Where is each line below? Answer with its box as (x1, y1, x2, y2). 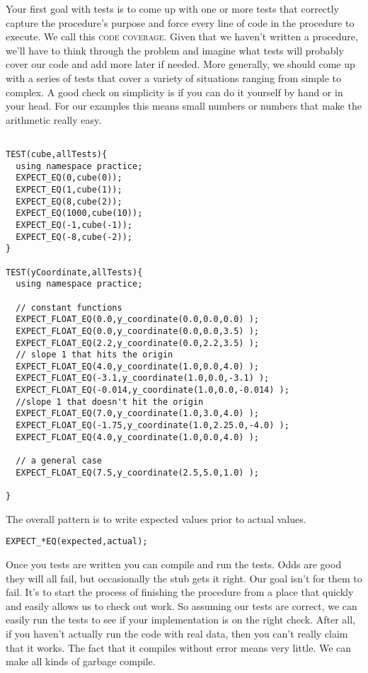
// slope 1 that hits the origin (16, 350, 173, 360)
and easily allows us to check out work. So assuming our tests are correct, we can (6, 598, 357, 613)
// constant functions (16, 302, 122, 313)
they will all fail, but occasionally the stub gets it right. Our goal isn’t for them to (6, 570, 362, 585)
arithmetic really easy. (6, 112, 102, 127)
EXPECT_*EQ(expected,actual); (6, 536, 148, 547)
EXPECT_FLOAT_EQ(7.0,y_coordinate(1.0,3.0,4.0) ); (16, 408, 259, 419)
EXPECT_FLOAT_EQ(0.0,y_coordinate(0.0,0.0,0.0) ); (16, 314, 259, 325)
